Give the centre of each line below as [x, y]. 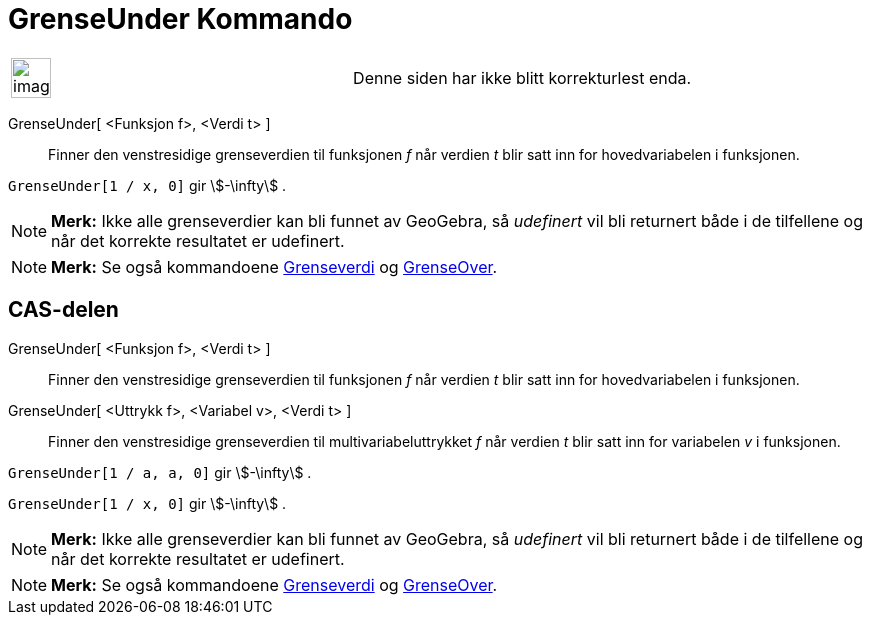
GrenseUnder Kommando [180, 19]
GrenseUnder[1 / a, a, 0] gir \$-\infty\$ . [160, 472]
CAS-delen [63, 310]
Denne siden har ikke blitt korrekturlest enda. [522, 77]
